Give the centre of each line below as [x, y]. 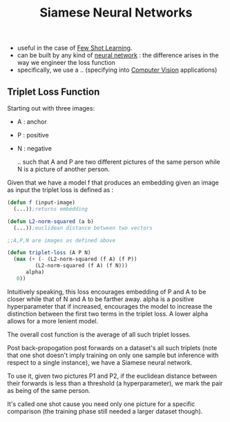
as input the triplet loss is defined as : [60, 190]
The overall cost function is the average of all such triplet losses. [99, 334]
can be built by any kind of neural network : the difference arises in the [118, 55]
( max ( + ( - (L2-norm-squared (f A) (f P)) [75, 259]
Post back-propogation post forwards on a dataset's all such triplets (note [112, 347]
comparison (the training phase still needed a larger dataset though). [105, 411]
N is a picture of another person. [64, 169]
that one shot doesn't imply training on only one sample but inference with [113, 355]
